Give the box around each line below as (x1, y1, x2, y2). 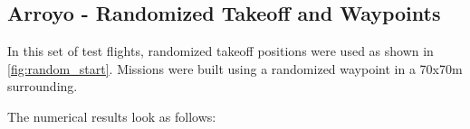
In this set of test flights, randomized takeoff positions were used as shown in (7, 41, 434, 60)
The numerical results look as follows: (7, 106, 216, 125)
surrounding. (7, 77, 78, 96)
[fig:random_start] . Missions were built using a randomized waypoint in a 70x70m (7, 59, 463, 78)
